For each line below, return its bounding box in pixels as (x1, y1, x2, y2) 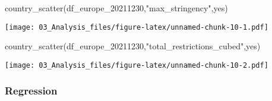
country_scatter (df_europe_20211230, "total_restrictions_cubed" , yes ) (5, 40, 261, 52)
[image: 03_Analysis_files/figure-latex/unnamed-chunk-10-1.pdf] (5, 23, 268, 31)
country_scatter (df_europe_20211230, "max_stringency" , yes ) (5, 2, 228, 14)
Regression (5, 83, 58, 98)
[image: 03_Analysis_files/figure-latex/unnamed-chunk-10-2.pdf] (5, 61, 268, 70)
